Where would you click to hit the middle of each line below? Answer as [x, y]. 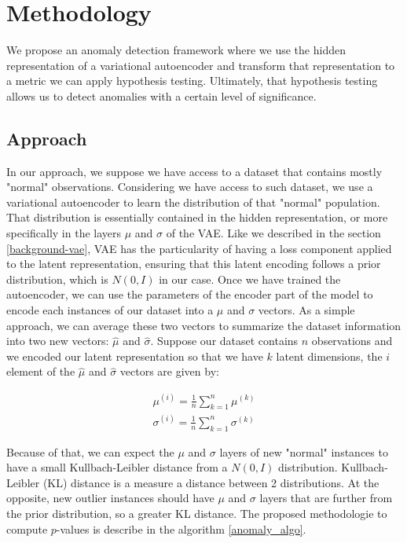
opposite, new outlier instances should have [110, 498]
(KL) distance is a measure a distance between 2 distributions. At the [211, 482]
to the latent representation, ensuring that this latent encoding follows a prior [194, 264]
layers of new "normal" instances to [304, 451]
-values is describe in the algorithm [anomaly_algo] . [181, 528]
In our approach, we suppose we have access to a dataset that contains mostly [194, 171]
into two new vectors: [58, 341]
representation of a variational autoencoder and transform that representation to [201, 65]
